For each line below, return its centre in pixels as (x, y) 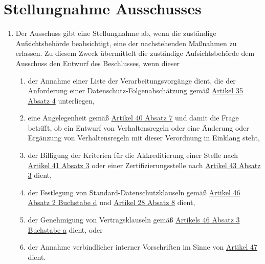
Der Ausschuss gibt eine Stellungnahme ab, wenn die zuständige (116, 33)
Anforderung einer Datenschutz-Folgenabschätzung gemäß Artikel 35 (135, 90)
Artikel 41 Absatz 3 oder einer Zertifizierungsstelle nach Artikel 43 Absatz (144, 165)
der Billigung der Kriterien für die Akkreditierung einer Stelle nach (133, 155)
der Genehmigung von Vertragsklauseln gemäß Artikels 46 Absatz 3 (134, 220)
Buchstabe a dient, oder (65, 229)
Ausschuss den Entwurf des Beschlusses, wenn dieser (97, 63)
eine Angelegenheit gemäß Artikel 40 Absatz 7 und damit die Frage (133, 118)
